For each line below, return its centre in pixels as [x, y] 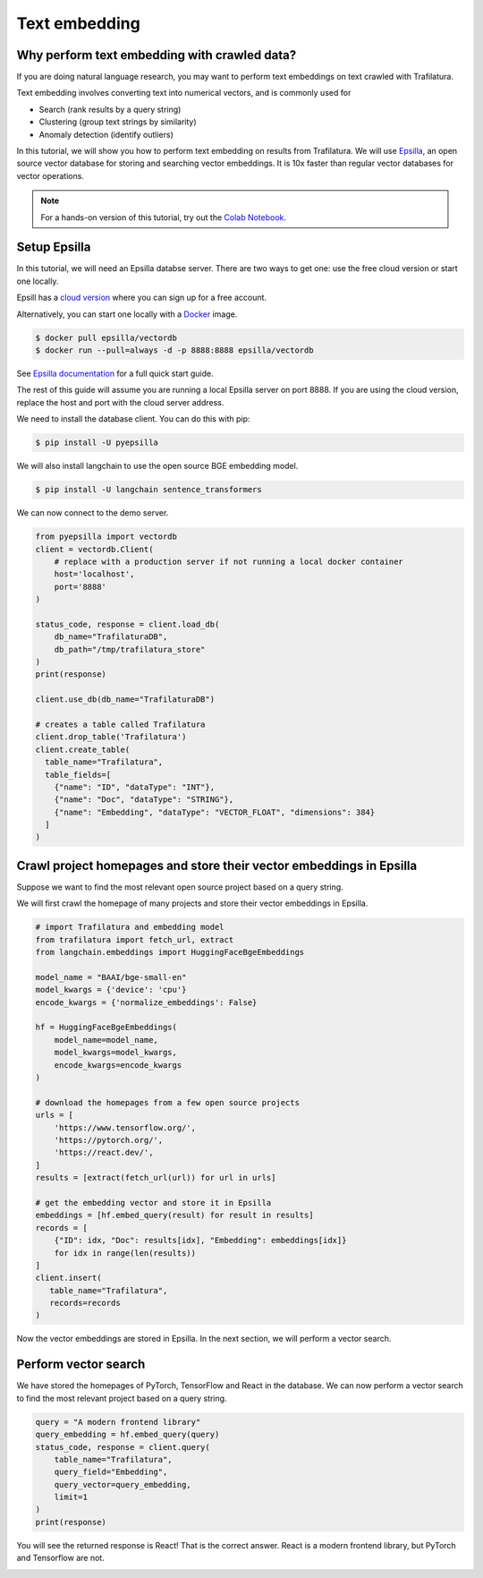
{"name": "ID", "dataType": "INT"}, [134, 787]
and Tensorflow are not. [60, 1558]
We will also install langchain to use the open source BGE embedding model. [157, 466]
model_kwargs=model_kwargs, [116, 1053]
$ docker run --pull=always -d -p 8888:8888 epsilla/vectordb [174, 350]
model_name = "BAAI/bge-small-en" [111, 977]
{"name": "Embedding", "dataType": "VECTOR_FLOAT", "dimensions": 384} [215, 812]
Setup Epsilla [54, 247]
